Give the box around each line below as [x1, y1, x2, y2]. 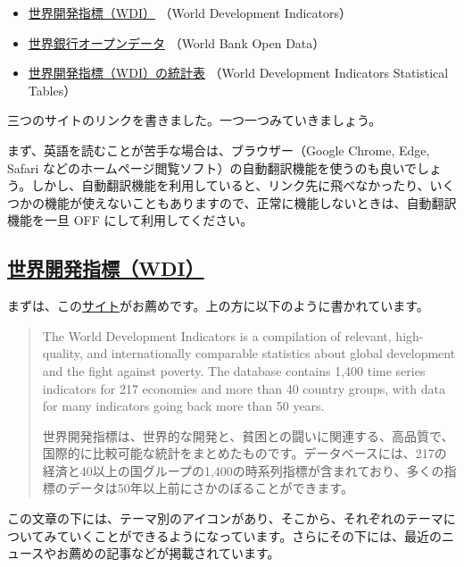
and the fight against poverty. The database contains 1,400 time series [42, 361, 426, 379]
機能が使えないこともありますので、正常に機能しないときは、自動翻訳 [44, 193, 457, 212]
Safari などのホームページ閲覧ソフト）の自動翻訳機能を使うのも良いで [7, 158, 417, 177]
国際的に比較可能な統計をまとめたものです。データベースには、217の [42, 444, 447, 463]
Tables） [28, 80, 77, 99]
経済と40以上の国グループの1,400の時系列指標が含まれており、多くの [42, 461, 444, 479]
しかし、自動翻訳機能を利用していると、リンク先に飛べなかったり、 [31, 176, 430, 195]
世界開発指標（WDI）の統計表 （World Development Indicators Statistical [28, 63, 449, 82]
